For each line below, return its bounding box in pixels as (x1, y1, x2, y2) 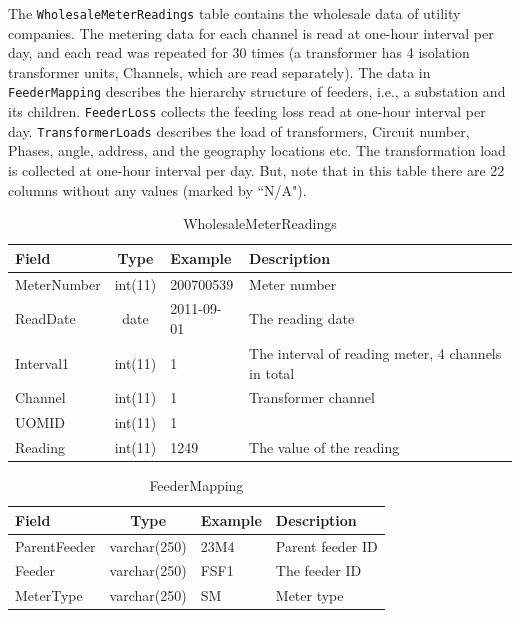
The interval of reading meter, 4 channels (249, 342, 502, 363)
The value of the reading (249, 437, 400, 458)
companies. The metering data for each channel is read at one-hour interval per (8, 22, 494, 43)
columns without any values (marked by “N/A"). (8, 179, 307, 200)
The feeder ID (275, 560, 362, 581)
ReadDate (15, 308, 76, 329)
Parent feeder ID (275, 535, 378, 556)
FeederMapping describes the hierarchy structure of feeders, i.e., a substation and (8, 81, 506, 102)
